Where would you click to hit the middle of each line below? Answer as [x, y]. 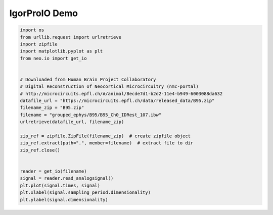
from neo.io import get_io [53, 58]
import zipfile [39, 44]
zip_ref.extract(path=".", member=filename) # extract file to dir [107, 143]
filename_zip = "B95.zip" [52, 108]
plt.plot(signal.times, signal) [60, 185]
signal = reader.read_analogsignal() [67, 178]
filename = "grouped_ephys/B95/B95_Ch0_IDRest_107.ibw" [91, 115]
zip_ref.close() [40, 150]
